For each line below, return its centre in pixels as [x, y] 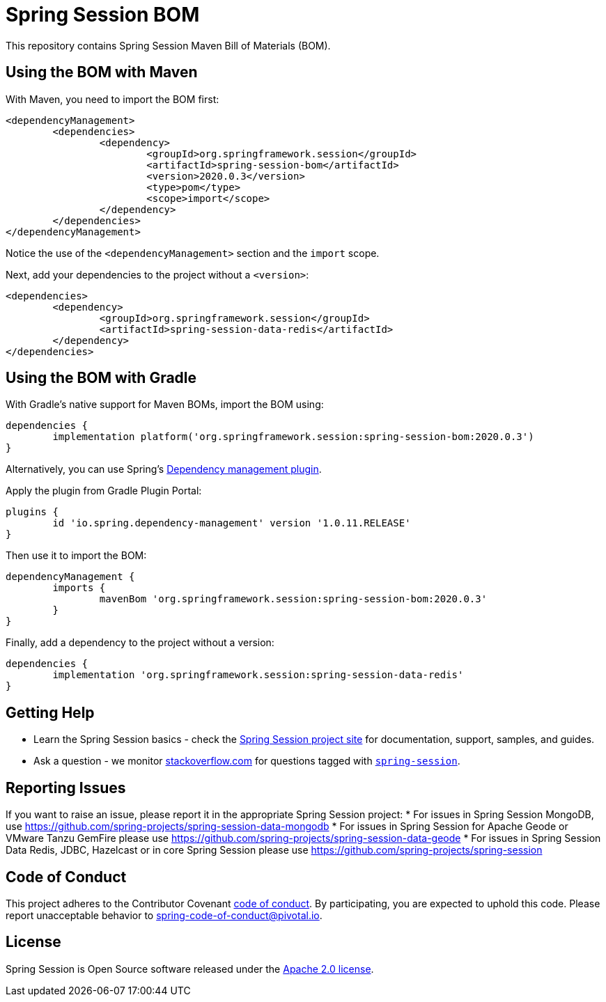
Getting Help [50, 712]
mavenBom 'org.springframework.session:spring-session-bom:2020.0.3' [293, 599]
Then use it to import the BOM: [76, 556]
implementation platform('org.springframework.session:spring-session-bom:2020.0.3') [293, 437]
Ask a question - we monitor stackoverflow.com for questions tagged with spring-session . [247, 761]
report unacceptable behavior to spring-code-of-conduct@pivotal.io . [164, 915]
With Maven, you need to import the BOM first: [112, 99]
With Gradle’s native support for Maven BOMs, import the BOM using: [165, 405]
